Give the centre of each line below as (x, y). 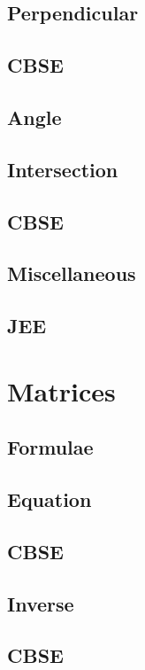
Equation (50, 499)
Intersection (63, 169)
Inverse (41, 603)
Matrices (61, 390)
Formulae (50, 447)
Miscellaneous (72, 273)
